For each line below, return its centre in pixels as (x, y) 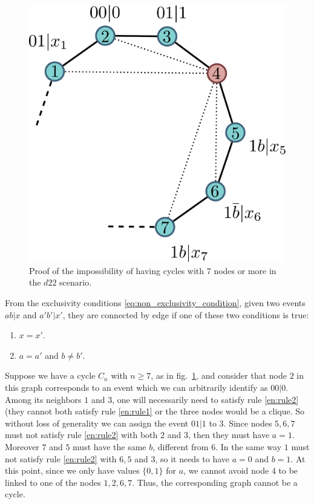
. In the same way (249, 446)
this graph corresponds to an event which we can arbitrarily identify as (136, 387)
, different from (181, 446)
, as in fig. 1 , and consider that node (219, 375)
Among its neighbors (43, 399)
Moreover (22, 446)
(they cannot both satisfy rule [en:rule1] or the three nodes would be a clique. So (155, 411)
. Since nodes (248, 423)
